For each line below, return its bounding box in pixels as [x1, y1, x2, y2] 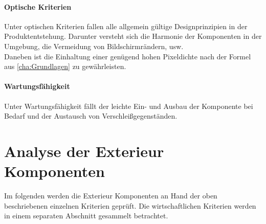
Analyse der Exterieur [4, 140, 164, 161]
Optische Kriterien [4, 1, 72, 12]
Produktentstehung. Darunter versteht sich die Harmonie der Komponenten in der [4, 31, 262, 41]
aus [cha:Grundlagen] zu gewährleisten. [4, 61, 126, 72]
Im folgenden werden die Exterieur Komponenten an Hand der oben [4, 190, 217, 201]
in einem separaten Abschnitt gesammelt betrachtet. [4, 210, 168, 221]
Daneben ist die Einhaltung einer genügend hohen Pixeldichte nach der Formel [4, 51, 251, 61]
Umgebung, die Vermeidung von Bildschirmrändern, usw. [4, 40, 184, 51]
